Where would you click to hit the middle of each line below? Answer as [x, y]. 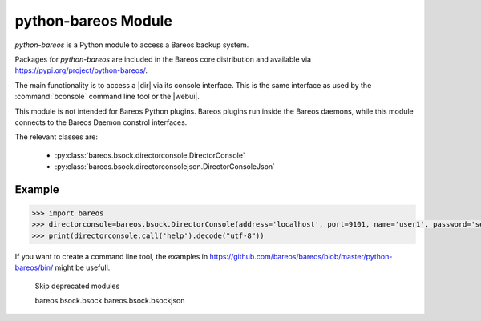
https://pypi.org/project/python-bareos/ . [81, 70]
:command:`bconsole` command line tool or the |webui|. [107, 97]
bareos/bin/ [34, 267]
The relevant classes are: [56, 137]
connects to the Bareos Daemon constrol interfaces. [101, 122]
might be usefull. [83, 267]
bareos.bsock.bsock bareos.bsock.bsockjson [110, 301]
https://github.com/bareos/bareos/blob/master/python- [301, 256]
